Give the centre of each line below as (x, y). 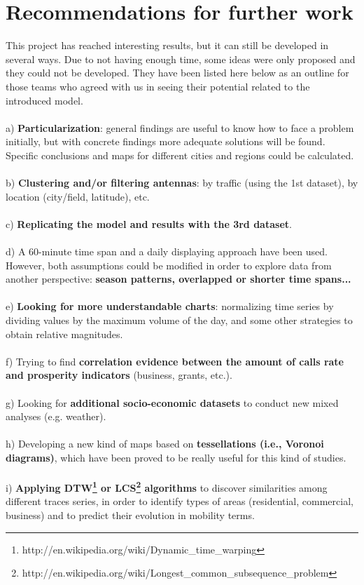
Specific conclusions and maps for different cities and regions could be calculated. (180, 155)
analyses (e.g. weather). (56, 416)
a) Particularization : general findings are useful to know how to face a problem (180, 127)
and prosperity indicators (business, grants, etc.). (119, 375)
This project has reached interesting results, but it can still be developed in (167, 45)
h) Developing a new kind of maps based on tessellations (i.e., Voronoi (165, 444)
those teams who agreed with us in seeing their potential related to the (158, 86)
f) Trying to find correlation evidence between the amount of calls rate (175, 361)
